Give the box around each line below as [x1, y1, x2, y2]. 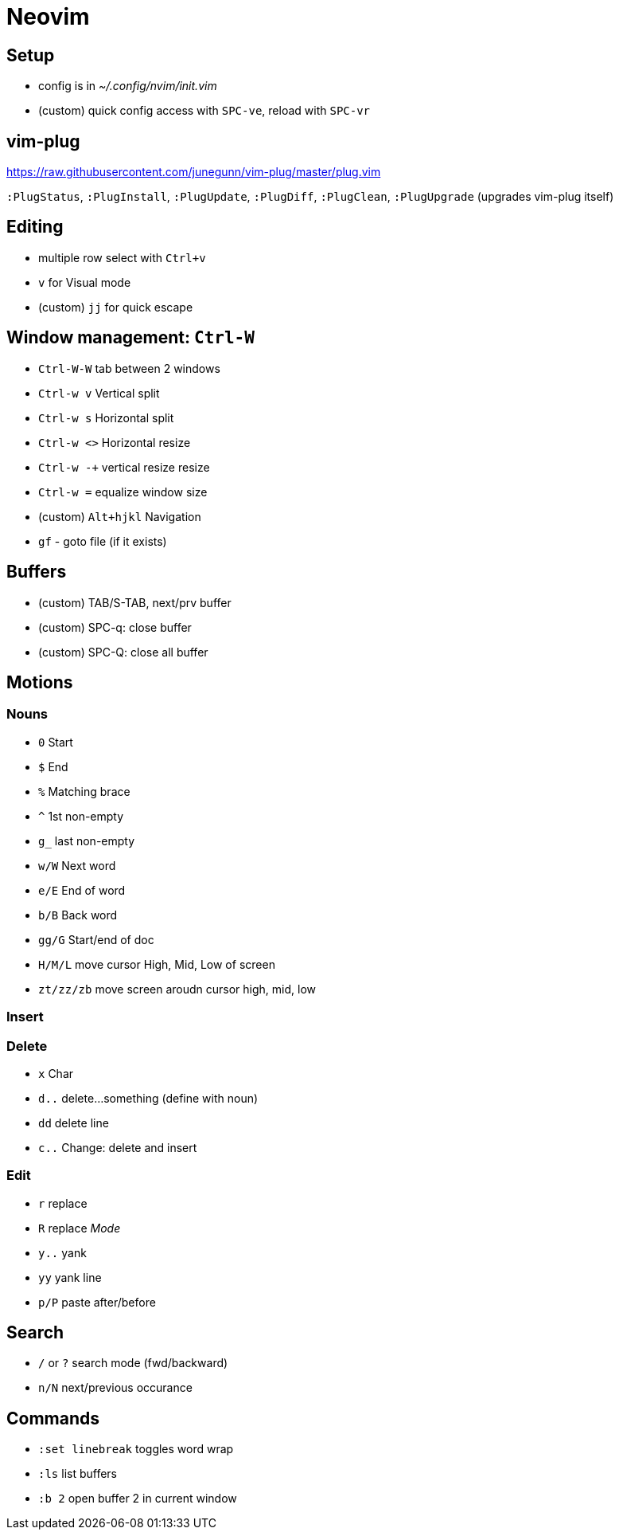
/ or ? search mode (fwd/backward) [38, 1356, 228, 1370]
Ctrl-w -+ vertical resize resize [38, 460, 210, 474]
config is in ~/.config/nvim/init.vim [38, 79, 217, 93]
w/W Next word [38, 858, 116, 872]
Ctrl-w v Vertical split [38, 386, 160, 400]
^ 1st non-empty [38, 809, 124, 823]
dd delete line [38, 1115, 109, 1130]
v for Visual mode [38, 275, 131, 289]
